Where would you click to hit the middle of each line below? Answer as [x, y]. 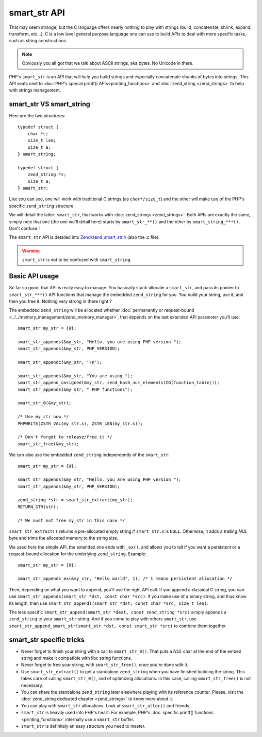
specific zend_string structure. [42, 206]
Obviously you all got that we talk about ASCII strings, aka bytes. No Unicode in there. [108, 63]
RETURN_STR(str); [38, 507]
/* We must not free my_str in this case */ [72, 520]
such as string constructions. [38, 41]
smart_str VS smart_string [50, 104]
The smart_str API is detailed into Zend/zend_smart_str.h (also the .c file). [84, 237]
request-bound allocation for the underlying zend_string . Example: [78, 554]
